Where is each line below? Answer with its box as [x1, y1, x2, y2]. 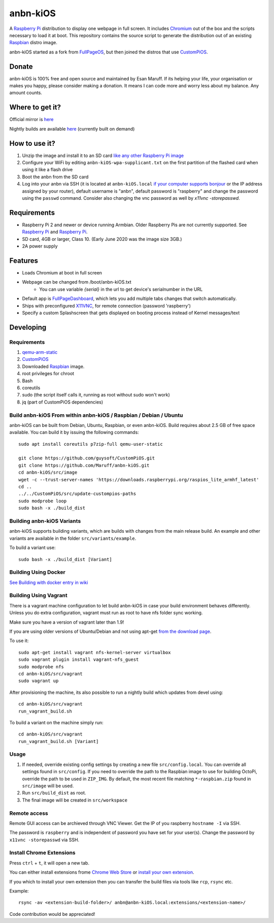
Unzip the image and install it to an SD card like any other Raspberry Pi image [22, 152, 184, 159]
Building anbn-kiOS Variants [9, 517, 81, 525]
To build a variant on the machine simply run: [9, 719, 104, 725]
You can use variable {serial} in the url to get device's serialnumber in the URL [39, 286, 203, 292]
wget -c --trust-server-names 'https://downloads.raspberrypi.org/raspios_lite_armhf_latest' [18, 477, 259, 482]
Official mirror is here [9, 116, 54, 122]
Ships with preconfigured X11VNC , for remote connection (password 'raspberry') [22, 302, 191, 309]
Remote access [9, 810, 48, 817]
